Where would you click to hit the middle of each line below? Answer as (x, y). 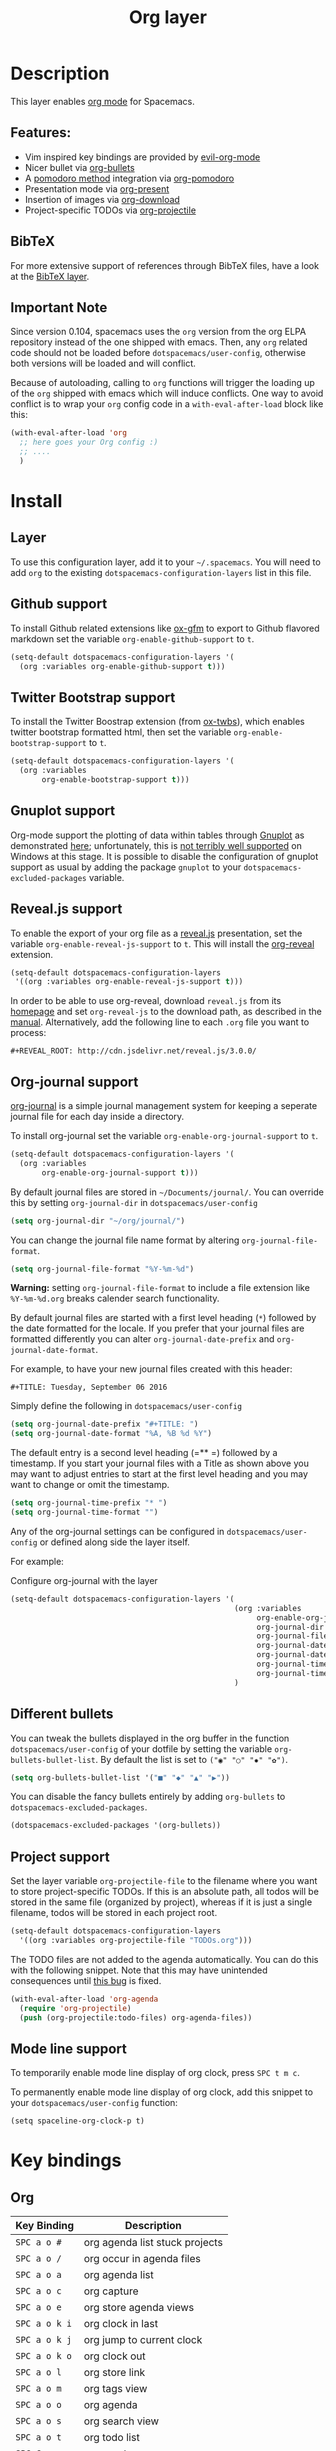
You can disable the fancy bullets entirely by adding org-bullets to (148, 1797)
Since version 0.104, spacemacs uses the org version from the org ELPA (158, 332)
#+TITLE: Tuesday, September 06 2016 (89, 1387)
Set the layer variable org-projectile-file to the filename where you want (164, 1881)
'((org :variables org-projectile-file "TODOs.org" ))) (136, 1940)
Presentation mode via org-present (97, 188)
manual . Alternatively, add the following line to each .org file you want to (160, 1022)
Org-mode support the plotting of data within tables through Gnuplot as (157, 835)
